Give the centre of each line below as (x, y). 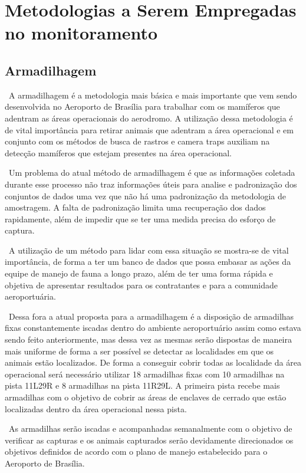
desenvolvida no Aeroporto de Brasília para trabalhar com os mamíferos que (142, 106)
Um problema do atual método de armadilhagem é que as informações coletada (152, 173)
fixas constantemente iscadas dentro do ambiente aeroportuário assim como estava (153, 328)
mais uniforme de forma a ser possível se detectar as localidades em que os (139, 351)
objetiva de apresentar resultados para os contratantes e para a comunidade (141, 285)
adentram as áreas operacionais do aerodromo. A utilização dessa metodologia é (149, 118)
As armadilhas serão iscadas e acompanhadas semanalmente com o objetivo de (150, 428)
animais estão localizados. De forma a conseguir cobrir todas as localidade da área (153, 362)
